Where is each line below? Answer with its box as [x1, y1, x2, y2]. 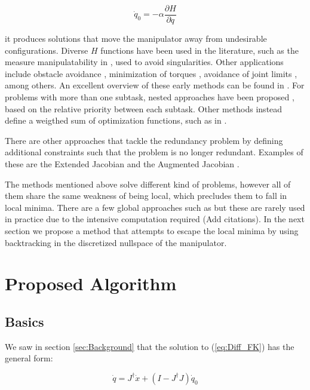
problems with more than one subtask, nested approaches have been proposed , [5, 91, 294, 103]
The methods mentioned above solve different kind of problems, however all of [5, 177, 291, 190]
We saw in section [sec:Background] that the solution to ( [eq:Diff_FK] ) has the [5, 340, 294, 352]
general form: [5, 352, 53, 364]
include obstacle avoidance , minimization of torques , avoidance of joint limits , [5, 67, 297, 79]
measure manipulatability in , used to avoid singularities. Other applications [5, 56, 284, 68]
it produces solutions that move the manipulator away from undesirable [5, 32, 267, 45]
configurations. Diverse [5, 44, 88, 56]
